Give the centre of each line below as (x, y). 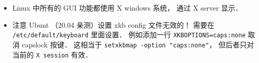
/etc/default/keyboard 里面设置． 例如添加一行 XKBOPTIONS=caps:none (129, 35)
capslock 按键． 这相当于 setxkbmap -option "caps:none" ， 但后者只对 (138, 44)
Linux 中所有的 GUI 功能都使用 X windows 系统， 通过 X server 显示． (127, 8)
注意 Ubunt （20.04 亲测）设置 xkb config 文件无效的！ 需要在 (113, 24)
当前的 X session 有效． (52, 54)
